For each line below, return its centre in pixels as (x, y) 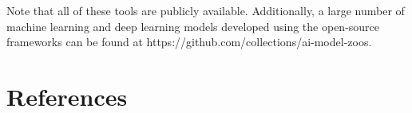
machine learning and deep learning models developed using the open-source (193, 26)
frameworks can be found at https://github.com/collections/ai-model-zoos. (189, 42)
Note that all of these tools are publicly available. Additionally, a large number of (206, 10)
